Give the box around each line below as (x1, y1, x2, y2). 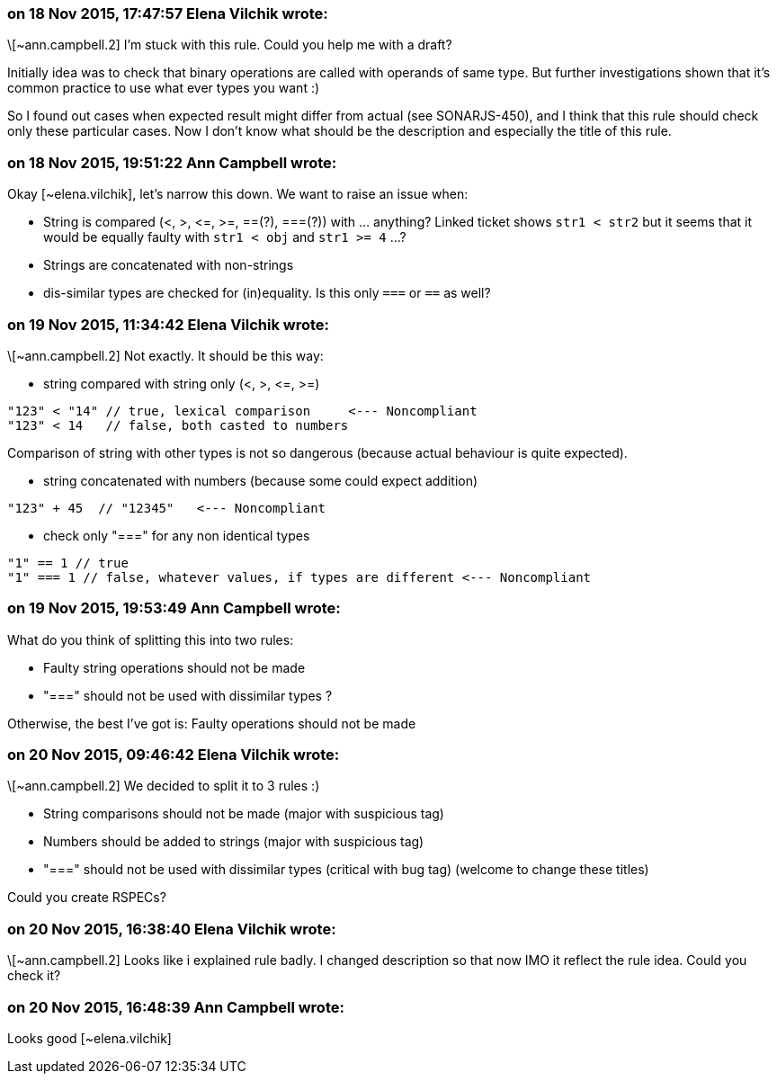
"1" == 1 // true (7, 555, 129, 570)
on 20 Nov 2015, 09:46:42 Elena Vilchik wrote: (7, 746, 340, 764)
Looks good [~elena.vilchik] (7, 1030, 172, 1046)
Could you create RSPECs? (7, 889, 166, 906)
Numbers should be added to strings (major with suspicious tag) (43, 834, 424, 850)
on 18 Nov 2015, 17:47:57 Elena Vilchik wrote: (7, 4, 328, 22)
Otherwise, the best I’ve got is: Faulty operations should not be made (7, 715, 416, 731)
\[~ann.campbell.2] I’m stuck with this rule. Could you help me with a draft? (7, 37, 452, 53)
